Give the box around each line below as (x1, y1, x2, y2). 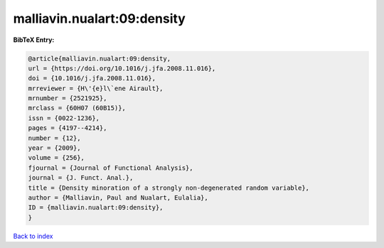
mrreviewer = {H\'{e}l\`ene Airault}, (28, 84, 164, 92)
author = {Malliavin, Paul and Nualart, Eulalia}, (28, 194, 209, 202)
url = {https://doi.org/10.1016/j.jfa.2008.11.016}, (28, 64, 216, 72)
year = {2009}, (28, 144, 81, 152)
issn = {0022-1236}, (28, 114, 100, 122)
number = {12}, (28, 134, 81, 142)
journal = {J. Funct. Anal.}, (28, 174, 134, 182)
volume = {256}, (28, 153, 85, 162)
